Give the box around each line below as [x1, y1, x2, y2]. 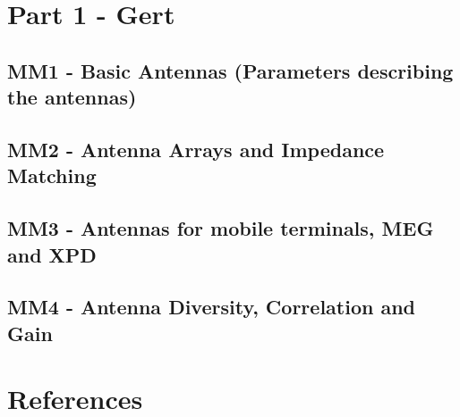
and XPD [7, 240, 97, 268]
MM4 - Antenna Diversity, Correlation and [7, 293, 416, 321]
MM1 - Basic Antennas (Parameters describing [7, 56, 454, 84]
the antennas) [7, 83, 137, 111]
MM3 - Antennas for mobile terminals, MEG [7, 214, 434, 242]
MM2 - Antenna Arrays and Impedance [7, 135, 385, 163]
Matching [7, 162, 97, 189]
